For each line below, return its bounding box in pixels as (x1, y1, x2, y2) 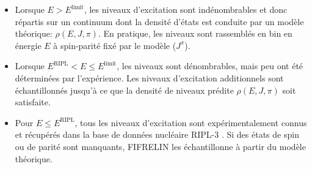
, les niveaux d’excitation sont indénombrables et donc (84, 3, 288, 15)
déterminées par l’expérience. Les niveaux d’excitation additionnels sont (15, 71, 284, 84)
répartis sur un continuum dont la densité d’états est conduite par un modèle (15, 15, 304, 28)
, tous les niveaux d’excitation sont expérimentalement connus (74, 116, 307, 129)
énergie (15, 39, 42, 51)
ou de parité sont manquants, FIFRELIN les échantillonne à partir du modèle (15, 140, 306, 152)
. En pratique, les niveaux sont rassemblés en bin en (98, 27, 292, 40)
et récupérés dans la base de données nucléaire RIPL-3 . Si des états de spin (15, 128, 299, 141)
